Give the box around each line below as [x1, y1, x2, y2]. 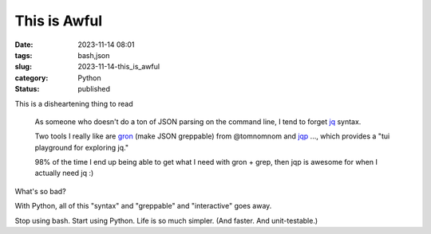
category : [14, 72, 49, 83]
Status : [14, 84, 40, 94]
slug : [14, 62, 32, 72]
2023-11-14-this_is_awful [77, 62, 160, 72]
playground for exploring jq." [34, 142, 129, 152]
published [77, 84, 111, 94]
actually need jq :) [34, 168, 94, 178]
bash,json [77, 50, 110, 60]
